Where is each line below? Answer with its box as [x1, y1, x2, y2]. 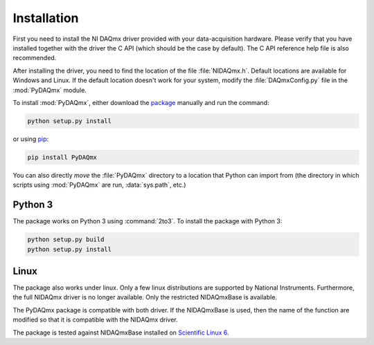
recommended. [12, 54, 57, 62]
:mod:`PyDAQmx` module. [12, 86, 87, 94]
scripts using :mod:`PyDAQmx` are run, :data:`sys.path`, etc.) [12, 180, 186, 189]
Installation [12, 10, 79, 26]
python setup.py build [27, 236, 105, 243]
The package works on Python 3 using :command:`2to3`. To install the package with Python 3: [12, 217, 283, 225]
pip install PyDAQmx [27, 153, 97, 161]
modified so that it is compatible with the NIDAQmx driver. [12, 315, 178, 324]
